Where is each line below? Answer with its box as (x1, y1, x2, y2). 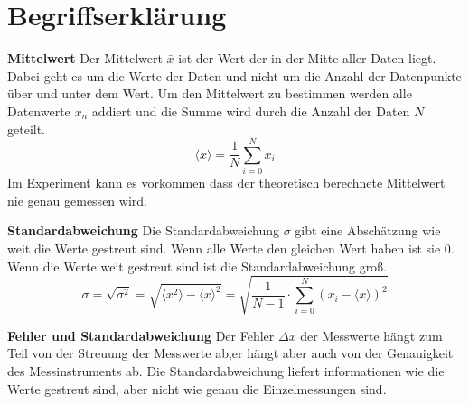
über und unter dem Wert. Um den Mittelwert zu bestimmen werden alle (7, 84, 412, 103)
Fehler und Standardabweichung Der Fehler (7, 326, 275, 344)
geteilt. (7, 119, 45, 138)
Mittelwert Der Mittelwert (7, 49, 163, 68)
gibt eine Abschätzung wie (295, 221, 441, 240)
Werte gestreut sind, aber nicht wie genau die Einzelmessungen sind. (7, 379, 387, 398)
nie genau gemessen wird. (7, 190, 147, 209)
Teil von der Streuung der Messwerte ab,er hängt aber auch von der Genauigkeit (7, 344, 454, 363)
